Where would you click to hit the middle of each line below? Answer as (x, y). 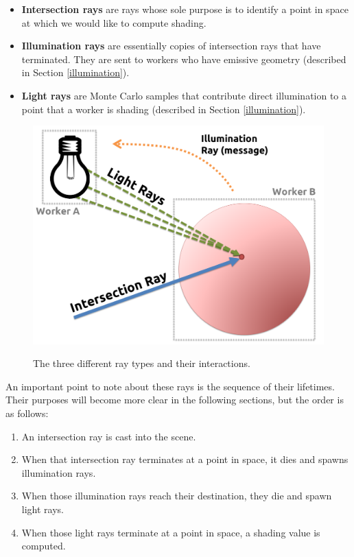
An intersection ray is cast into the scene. (109, 436)
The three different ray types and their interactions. (142, 363)
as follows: (27, 413)
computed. (44, 546)
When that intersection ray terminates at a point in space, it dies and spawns (185, 459)
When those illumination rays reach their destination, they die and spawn (177, 496)
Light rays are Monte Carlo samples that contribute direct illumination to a (184, 95)
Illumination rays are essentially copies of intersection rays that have (171, 46)
